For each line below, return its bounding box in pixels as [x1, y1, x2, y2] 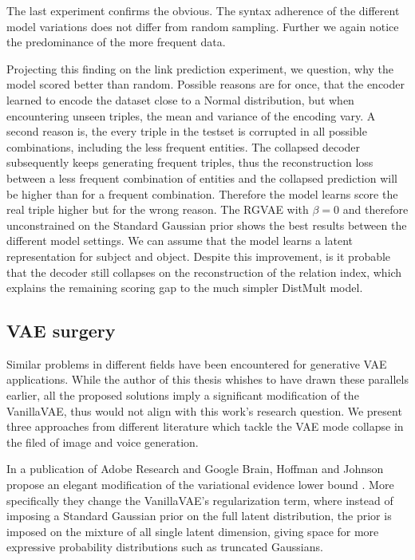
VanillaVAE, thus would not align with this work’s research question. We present [6, 402, 402, 419]
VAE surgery [6, 318, 116, 343]
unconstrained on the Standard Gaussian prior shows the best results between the [6, 216, 407, 233]
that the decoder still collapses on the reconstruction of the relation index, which [6, 263, 402, 280]
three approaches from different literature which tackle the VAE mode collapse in [6, 418, 404, 435]
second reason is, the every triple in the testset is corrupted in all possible [6, 123, 367, 140]
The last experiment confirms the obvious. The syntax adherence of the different [6, 2, 400, 18]
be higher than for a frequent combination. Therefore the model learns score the [6, 185, 398, 202]
